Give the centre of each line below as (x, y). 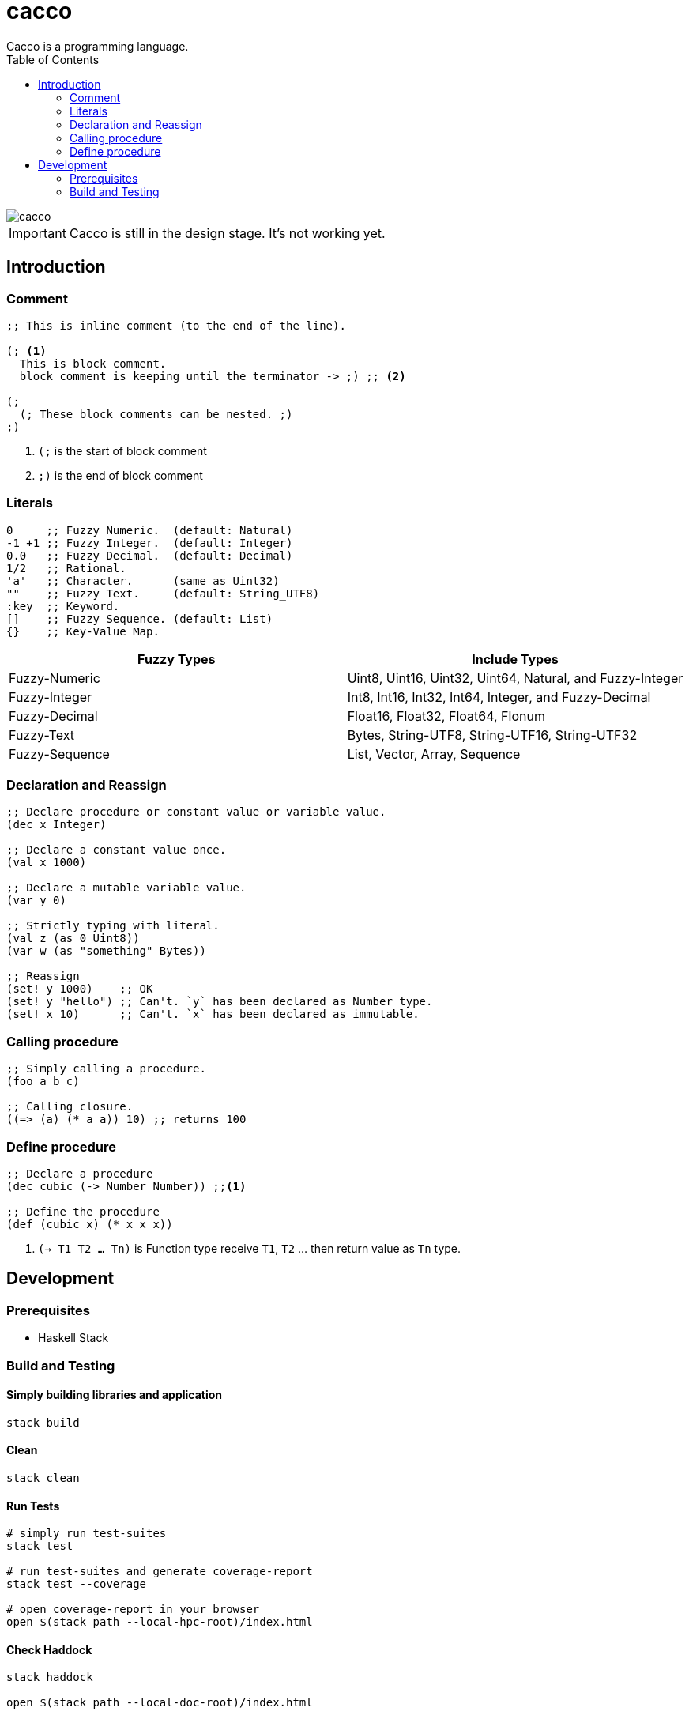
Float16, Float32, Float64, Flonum (446, 716)
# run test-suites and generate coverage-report (160, 1572)
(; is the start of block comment (122, 450)
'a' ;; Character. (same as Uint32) (143, 580)
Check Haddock (49, 1649)
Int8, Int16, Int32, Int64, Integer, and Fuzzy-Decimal (499, 697)
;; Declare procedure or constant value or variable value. (196, 812)
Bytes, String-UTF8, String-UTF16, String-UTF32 (492, 735)
